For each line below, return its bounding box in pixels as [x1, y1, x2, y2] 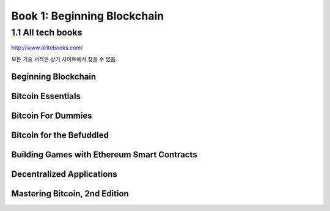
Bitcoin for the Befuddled [11, 130, 109, 140]
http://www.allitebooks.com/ [11, 44, 83, 51]
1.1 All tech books [11, 27, 82, 38]
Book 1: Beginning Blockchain [11, 9, 164, 23]
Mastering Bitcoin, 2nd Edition [11, 188, 130, 199]
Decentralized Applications [11, 169, 117, 179]
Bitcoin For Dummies [11, 110, 92, 120]
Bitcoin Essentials [11, 91, 81, 101]
